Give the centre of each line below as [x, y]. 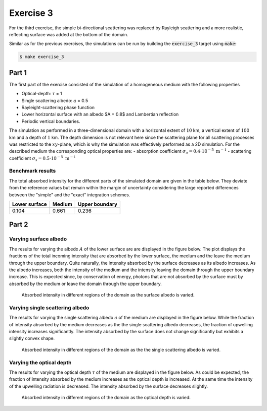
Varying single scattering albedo [49, 307]
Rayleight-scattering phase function [58, 107]
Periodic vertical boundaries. [51, 121]
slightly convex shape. [32, 338]
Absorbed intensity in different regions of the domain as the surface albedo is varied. [108, 295]
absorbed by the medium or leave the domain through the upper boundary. [86, 284]
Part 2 [19, 225]
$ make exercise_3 [42, 57]
